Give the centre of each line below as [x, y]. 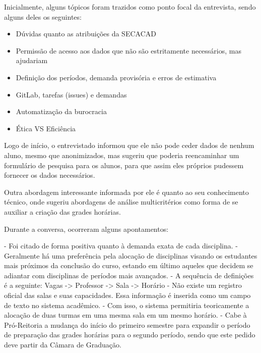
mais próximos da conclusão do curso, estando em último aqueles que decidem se [129, 265]
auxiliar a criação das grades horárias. [62, 211]
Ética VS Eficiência [46, 128]
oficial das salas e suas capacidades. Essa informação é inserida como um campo [127, 295]
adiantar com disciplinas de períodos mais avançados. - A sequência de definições [129, 275]
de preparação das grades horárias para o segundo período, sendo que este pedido [130, 335]
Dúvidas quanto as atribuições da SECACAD [86, 34]
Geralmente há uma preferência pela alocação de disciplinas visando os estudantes [131, 255]
